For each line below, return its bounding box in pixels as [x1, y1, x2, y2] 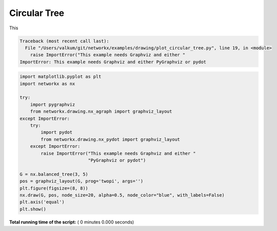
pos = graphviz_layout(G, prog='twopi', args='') [19, 178, 143, 184]
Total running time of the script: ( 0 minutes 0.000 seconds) [9, 219, 135, 225]
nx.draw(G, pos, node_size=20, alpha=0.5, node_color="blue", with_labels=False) [19, 192, 225, 198]
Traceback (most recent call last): [19, 38, 110, 44]
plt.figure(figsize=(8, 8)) [19, 185, 88, 191]
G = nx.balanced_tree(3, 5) [19, 171, 88, 177]
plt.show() [19, 206, 46, 212]
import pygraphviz [30, 102, 75, 107]
